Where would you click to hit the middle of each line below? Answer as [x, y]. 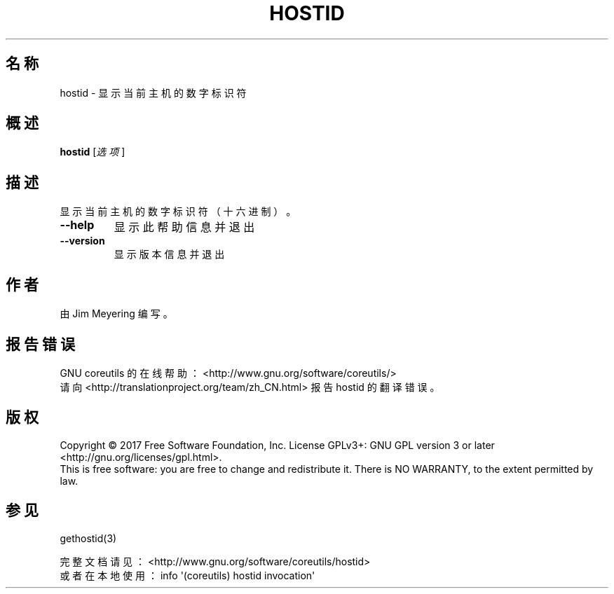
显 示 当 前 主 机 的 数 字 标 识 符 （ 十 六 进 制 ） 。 [178, 212]
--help [77, 225]
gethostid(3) [88, 538]
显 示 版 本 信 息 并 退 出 [169, 254]
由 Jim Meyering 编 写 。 [116, 314]
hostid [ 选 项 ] [93, 152]
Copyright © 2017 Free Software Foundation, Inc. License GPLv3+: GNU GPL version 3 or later [277, 445]
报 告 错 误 [40, 344]
